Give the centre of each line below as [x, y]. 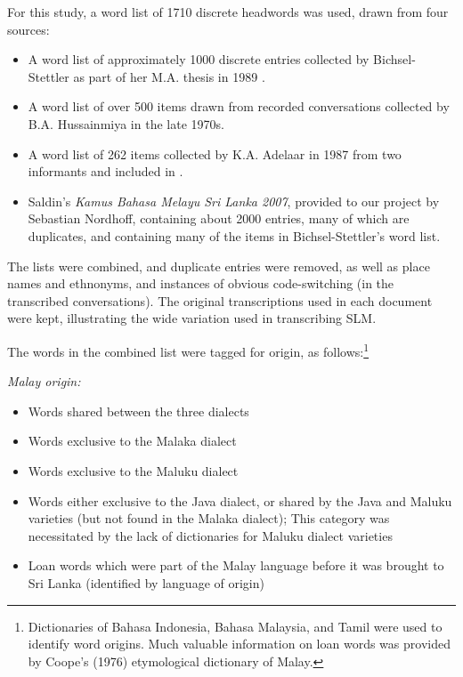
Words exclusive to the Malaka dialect [132, 441]
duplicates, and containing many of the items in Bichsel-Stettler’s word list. [234, 235]
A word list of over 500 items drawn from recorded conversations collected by [239, 106]
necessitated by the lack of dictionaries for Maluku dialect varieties [210, 535]
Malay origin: [44, 381]
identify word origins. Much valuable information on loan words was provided [239, 644]
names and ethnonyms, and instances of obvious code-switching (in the [201, 283]
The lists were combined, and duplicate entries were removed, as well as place [219, 266]
